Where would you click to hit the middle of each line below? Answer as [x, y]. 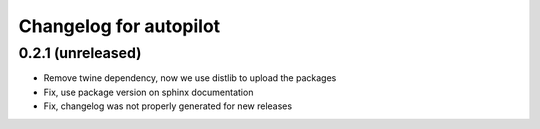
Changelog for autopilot [119, 26]
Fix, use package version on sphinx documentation [148, 92]
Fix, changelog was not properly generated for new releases [168, 106]
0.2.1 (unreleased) [80, 53]
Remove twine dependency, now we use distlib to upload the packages [190, 78]
